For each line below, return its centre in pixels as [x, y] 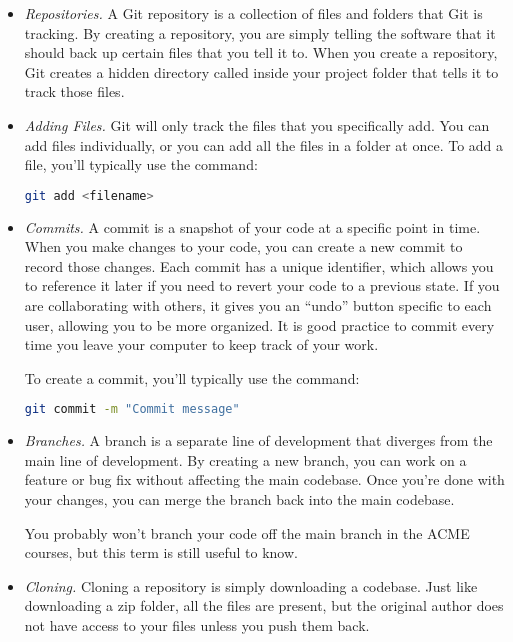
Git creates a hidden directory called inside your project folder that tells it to [261, 71]
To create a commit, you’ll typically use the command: [192, 377]
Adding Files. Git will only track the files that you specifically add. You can [257, 124]
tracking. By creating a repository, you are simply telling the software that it [260, 32]
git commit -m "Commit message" [132, 409]
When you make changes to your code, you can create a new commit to [243, 246]
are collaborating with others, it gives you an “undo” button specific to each [258, 305]
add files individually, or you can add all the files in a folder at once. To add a [264, 144]
